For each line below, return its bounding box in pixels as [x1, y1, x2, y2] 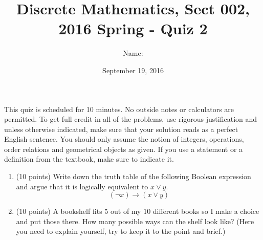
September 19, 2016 [102, 64, 164, 75]
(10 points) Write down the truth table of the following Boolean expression [16, 171, 251, 182]
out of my [110, 206, 141, 216]
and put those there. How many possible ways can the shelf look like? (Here [16, 215, 254, 226]
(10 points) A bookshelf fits [16, 206, 102, 216]
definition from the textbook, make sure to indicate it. [4, 154, 174, 164]
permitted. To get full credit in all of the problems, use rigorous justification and [4, 114, 257, 124]
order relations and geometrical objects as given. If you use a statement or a [4, 143, 243, 154]
